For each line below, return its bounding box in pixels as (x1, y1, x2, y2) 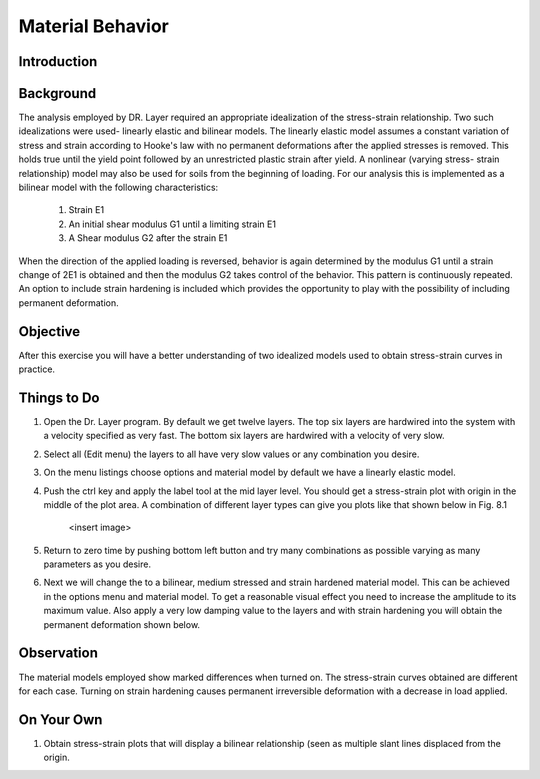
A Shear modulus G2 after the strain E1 (68, 232, 228, 244)
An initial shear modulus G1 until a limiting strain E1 (68, 218, 277, 230)
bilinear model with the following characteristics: (18, 181, 219, 194)
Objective (18, 323, 81, 340)
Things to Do (18, 389, 100, 406)
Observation (18, 645, 99, 662)
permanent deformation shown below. (43, 618, 200, 630)
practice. (18, 363, 55, 375)
